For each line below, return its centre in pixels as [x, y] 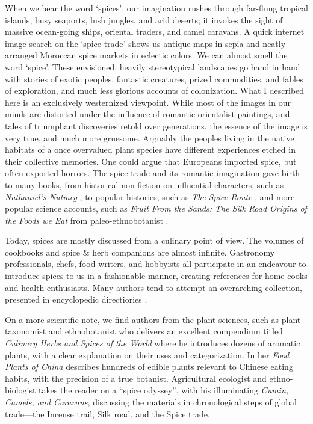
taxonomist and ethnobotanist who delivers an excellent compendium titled [144, 331]
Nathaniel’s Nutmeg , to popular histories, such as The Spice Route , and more [150, 196]
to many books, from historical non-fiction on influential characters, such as [144, 184]
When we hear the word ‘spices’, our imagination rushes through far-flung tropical [156, 8]
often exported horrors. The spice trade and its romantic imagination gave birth [153, 173]
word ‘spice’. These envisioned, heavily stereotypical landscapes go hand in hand [153, 66]
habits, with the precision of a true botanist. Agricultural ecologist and [136, 378]
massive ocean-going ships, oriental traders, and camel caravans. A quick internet [155, 32]
